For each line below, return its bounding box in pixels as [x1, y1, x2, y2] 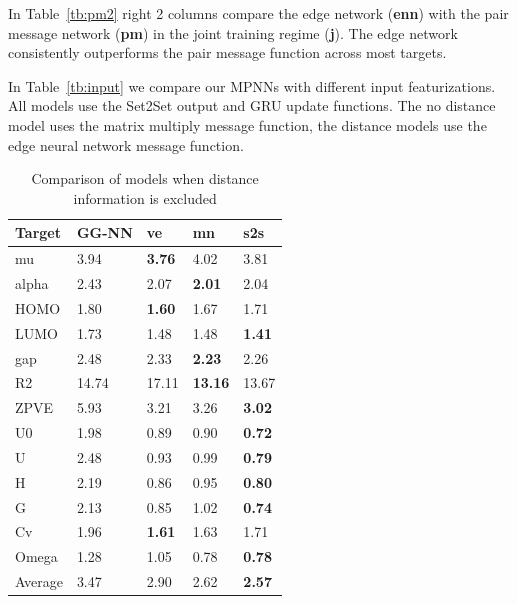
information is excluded [73, 187, 217, 208]
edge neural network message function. [8, 134, 244, 155]
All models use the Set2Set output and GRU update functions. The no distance [8, 95, 496, 116]
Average [15, 571, 63, 592]
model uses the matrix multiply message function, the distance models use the [8, 114, 487, 135]
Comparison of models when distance [31, 168, 259, 189]
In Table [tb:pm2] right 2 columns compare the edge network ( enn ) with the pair [8, 3, 509, 23]
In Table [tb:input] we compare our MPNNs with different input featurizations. [8, 75, 496, 96]
